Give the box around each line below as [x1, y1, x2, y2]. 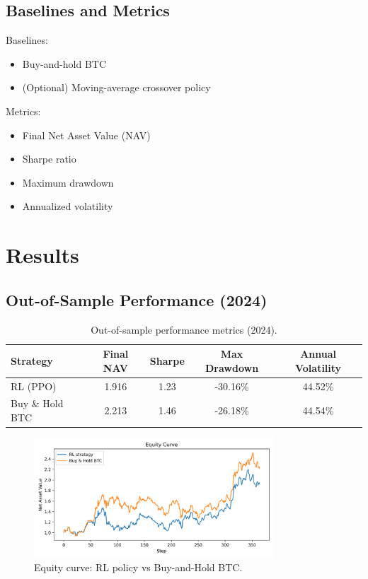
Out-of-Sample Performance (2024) [6, 288, 268, 310]
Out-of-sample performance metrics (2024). [91, 322, 277, 337]
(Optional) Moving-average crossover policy [22, 80, 211, 95]
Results [6, 240, 79, 269]
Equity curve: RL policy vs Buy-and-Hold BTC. [34, 560, 243, 575]
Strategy [11, 353, 53, 368]
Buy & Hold [11, 396, 64, 411]
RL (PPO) [11, 378, 57, 393]
